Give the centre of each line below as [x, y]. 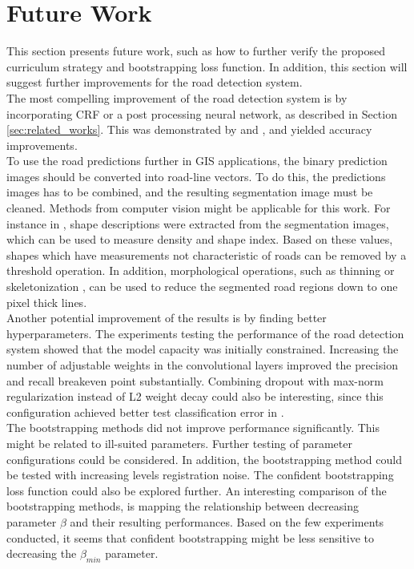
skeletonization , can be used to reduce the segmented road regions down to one [202, 287]
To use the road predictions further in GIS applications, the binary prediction [197, 161]
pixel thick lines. [47, 302]
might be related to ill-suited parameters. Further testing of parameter [179, 443]
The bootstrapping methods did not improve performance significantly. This [193, 428]
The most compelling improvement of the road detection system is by [177, 97]
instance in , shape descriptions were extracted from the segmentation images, [198, 223]
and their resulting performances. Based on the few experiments [227, 521]
